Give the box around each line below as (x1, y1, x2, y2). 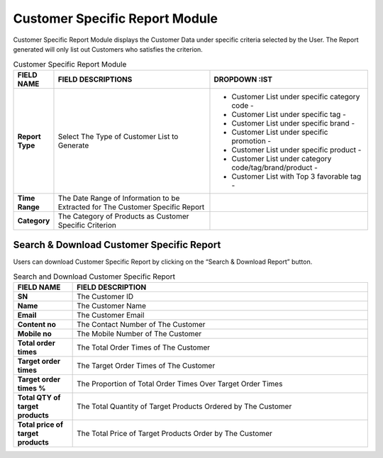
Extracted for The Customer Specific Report (57, 202, 205, 212)
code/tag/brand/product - (231, 162, 318, 172)
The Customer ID (77, 291, 134, 301)
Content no (17, 319, 56, 329)
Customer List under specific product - (231, 145, 362, 155)
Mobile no (17, 328, 52, 338)
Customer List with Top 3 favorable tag (231, 171, 362, 181)
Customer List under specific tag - (231, 109, 347, 119)
